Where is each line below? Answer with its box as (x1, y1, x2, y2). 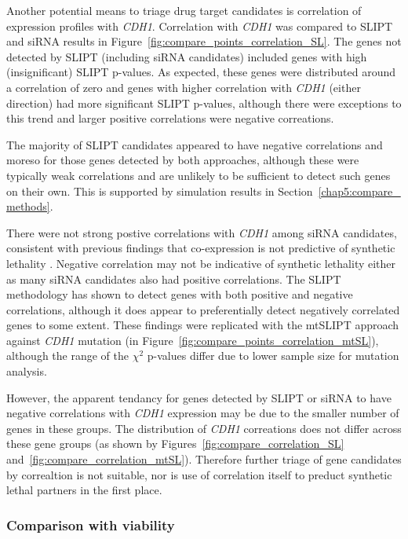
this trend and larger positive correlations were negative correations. (6, 110, 334, 126)
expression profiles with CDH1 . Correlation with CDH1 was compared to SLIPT (6, 17, 393, 34)
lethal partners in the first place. (6, 482, 162, 498)
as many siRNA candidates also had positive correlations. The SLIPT (6, 270, 341, 287)
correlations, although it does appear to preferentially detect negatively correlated (6, 301, 400, 317)
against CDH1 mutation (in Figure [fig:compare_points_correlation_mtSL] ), (6, 332, 379, 348)
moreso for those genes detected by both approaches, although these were (6, 152, 359, 168)
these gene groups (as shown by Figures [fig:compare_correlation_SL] (6, 435, 344, 452)
